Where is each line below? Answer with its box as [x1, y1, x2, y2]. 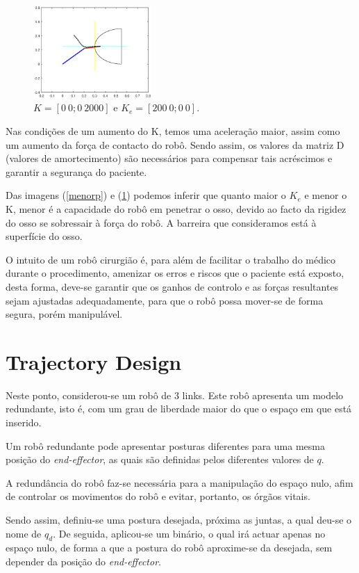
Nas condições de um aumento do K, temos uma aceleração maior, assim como [6, 124, 340, 138]
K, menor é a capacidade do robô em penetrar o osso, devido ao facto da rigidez [6, 201, 347, 216]
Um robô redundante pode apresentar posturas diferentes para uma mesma [6, 438, 325, 453]
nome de [6, 526, 42, 540]
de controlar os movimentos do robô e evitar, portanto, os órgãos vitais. [6, 489, 310, 503]
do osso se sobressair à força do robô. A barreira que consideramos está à [6, 215, 317, 229]
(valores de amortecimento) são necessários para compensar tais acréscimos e [6, 151, 333, 166]
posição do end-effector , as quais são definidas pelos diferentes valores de [6, 452, 314, 467]
